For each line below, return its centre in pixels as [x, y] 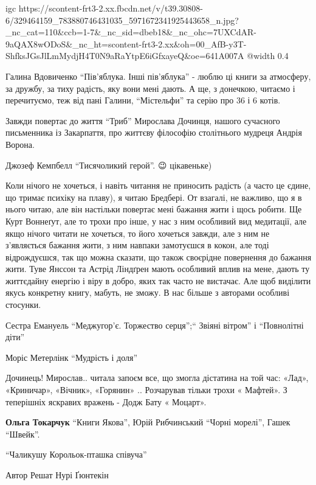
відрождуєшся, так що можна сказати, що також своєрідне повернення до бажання [159, 256]
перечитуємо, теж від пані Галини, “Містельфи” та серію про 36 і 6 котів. [143, 100]
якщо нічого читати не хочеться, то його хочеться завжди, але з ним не [138, 233]
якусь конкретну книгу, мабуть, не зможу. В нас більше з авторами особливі [148, 292]
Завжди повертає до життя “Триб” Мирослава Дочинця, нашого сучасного [143, 120]
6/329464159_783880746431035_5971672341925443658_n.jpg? [122, 20]
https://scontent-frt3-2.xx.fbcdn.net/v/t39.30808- [111, 8]
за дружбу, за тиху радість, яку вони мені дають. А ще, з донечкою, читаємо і [150, 88]
